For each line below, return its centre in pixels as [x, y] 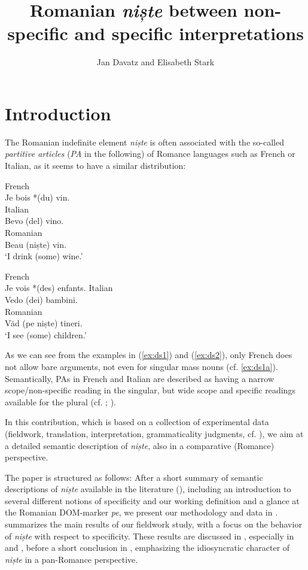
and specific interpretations [189, 33]
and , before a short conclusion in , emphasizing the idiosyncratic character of [147, 548]
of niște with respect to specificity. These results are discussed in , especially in [150, 536]
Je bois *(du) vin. [37, 197]
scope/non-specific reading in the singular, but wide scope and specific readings [150, 390]
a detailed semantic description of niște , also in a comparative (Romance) [140, 445]
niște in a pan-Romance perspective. [71, 559]
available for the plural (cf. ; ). [61, 401]
